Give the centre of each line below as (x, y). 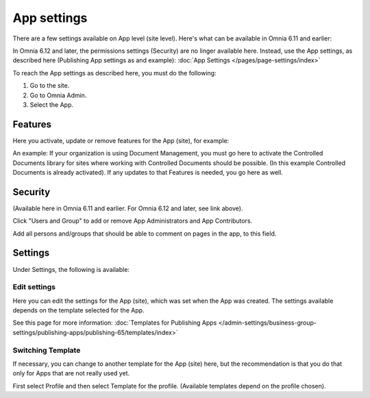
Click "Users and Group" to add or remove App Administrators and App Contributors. (133, 221)
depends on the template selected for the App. (78, 310)
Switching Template (47, 350)
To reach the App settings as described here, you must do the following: (114, 73)
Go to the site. (50, 86)
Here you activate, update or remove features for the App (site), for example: (121, 140)
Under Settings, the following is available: (71, 269)
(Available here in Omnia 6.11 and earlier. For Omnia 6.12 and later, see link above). (128, 208)
